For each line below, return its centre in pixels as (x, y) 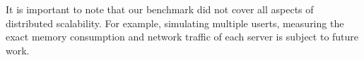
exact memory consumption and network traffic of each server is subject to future (182, 37)
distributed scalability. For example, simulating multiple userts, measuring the (175, 23)
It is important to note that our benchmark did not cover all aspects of (160, 9)
